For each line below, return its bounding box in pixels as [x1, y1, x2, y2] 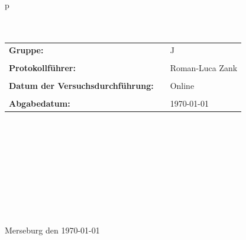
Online [170, 79, 195, 91]
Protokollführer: [9, 61, 76, 73]
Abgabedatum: [9, 97, 70, 109]
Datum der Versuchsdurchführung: [9, 79, 154, 91]
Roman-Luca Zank [170, 61, 238, 73]
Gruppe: [9, 43, 44, 56]
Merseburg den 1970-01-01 [5, 224, 100, 236]
